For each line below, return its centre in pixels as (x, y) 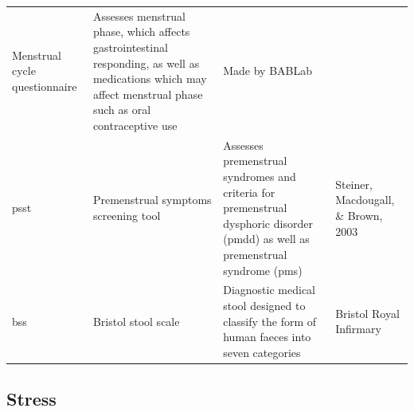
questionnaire (45, 86)
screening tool (127, 215)
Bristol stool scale (136, 321)
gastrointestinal (130, 47)
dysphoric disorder (268, 223)
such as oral (122, 110)
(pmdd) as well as (266, 239)
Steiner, (354, 184)
